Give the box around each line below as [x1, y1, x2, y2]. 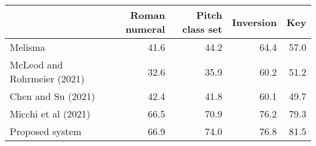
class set [182, 22, 222, 36]
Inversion [232, 15, 277, 29]
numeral [125, 22, 165, 36]
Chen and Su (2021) [10, 89, 95, 103]
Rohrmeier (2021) [10, 71, 84, 85]
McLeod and [10, 58, 63, 71]
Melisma [10, 40, 46, 54]
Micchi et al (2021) [10, 107, 91, 121]
